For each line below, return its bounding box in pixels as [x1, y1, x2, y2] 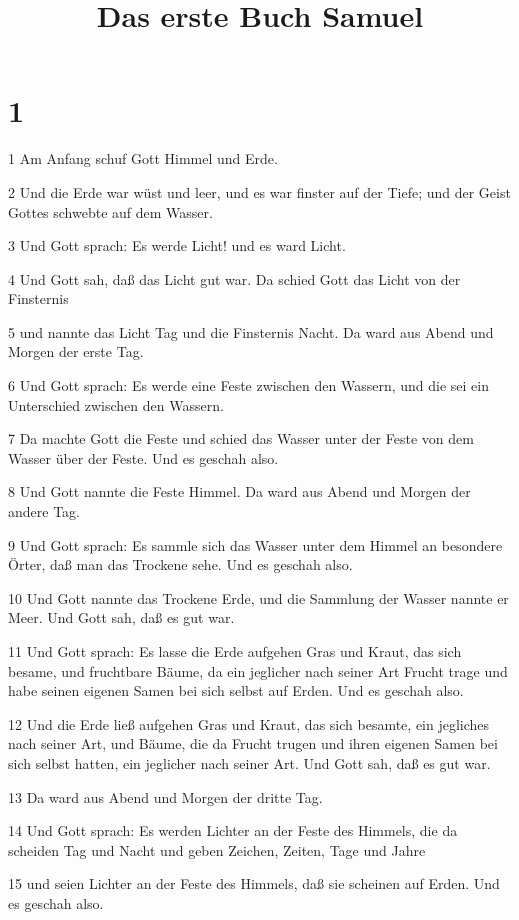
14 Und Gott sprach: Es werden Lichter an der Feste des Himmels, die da [8, 820, 458, 841]
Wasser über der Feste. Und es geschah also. [8, 447, 279, 468]
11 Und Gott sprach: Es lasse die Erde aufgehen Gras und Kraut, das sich [8, 641, 462, 661]
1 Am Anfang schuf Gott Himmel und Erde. [8, 148, 278, 169]
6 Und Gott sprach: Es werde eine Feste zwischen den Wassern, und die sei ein [8, 375, 489, 396]
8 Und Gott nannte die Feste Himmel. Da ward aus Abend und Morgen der [8, 481, 471, 502]
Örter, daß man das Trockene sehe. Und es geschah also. [8, 554, 353, 575]
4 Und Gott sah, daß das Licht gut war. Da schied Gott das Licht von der [8, 268, 461, 289]
